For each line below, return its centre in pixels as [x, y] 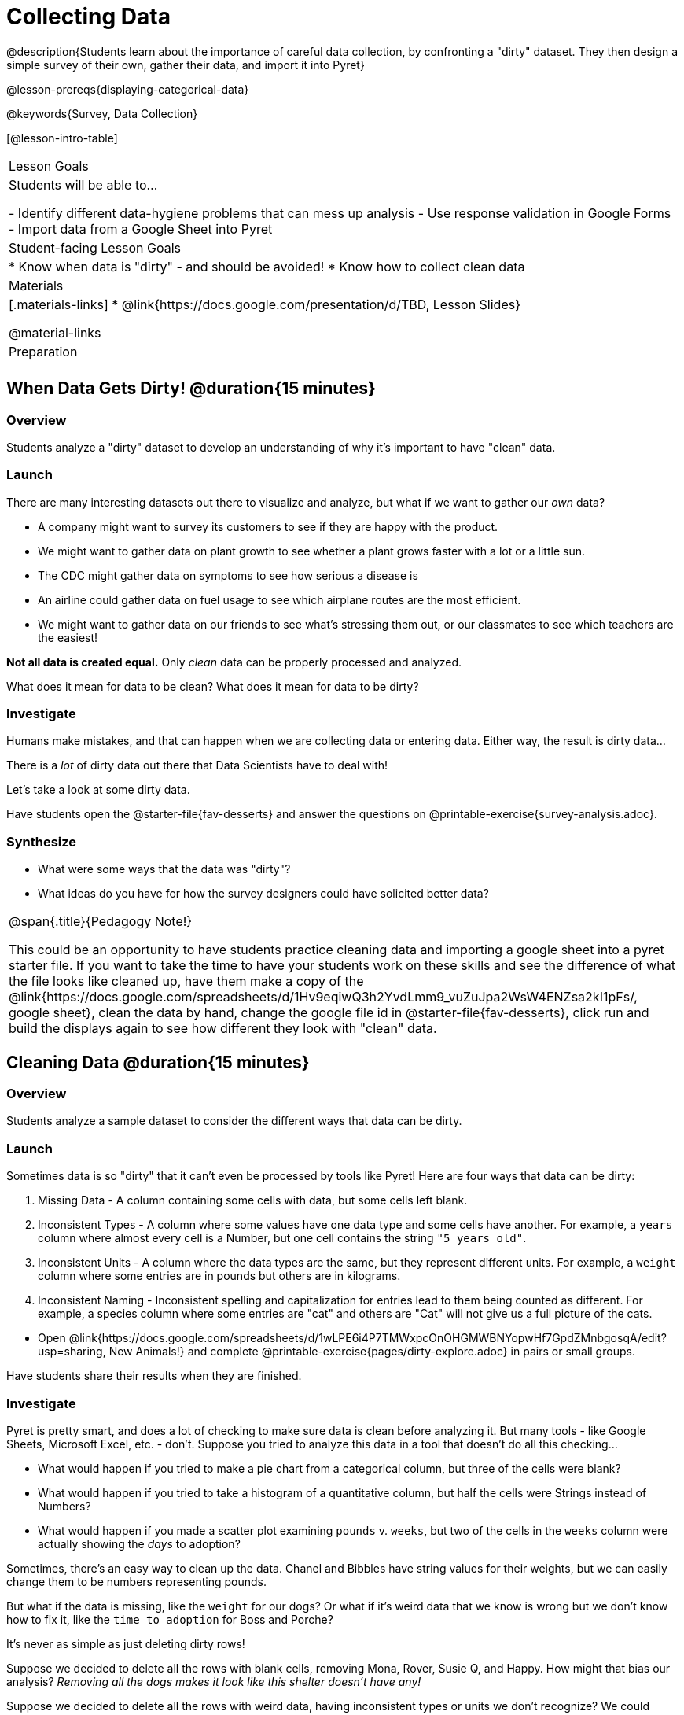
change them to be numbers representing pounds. [136, 1581]
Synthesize [42, 841]
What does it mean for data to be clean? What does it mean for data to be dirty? [213, 686]
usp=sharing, [72, 1352]
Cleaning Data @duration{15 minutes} [158, 1062]
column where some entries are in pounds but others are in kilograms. [219, 1276]
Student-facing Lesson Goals [95, 247]
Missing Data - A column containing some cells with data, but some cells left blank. [253, 1200]
